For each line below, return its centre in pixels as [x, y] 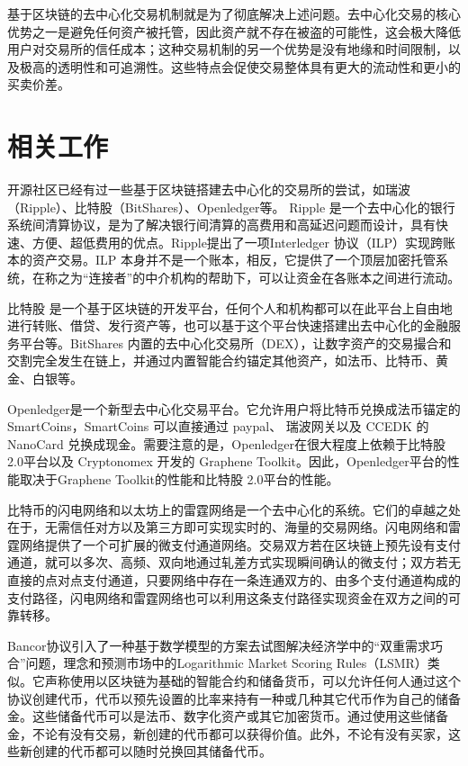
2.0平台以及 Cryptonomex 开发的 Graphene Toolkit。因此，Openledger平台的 [227, 461]
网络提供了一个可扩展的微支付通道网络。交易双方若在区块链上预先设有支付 [240, 544]
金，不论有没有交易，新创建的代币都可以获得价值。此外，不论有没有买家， [228, 733]
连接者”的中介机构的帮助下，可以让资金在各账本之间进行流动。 [274, 278]
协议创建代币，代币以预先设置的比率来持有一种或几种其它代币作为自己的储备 [234, 698]
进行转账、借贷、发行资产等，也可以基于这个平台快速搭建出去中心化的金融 [228, 325]
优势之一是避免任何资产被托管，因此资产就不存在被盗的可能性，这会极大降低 [234, 31]
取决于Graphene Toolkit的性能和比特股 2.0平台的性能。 [179, 479]
